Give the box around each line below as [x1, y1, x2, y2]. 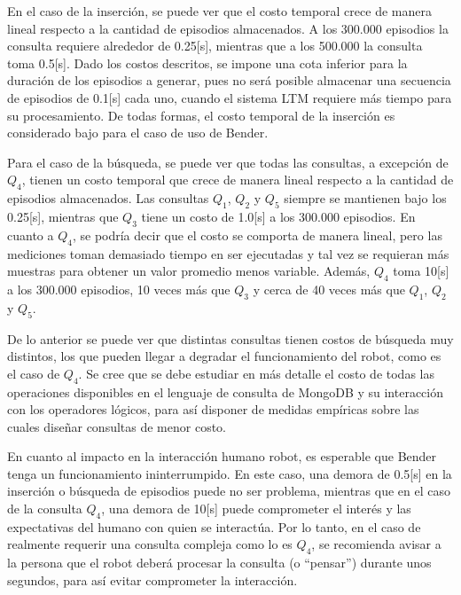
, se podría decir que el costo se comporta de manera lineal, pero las [72, 225, 442, 244]
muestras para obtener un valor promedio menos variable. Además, [7, 262, 371, 280]
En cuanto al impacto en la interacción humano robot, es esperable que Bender [7, 447, 437, 466]
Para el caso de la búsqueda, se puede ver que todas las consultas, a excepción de [7, 153, 449, 171]
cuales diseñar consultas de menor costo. [7, 417, 226, 435]
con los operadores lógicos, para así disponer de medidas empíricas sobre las [7, 400, 419, 419]
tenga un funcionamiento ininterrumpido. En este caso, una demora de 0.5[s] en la [7, 464, 452, 482]
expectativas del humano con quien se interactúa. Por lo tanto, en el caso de [7, 517, 421, 536]
